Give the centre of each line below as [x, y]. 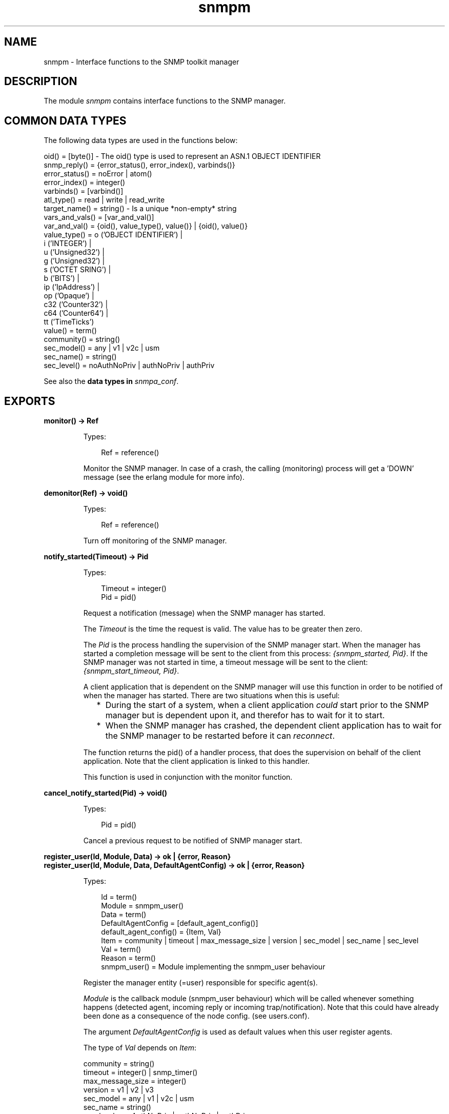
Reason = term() [128, 958]
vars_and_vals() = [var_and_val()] [99, 217]
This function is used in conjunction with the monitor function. [188, 777]
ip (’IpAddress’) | [72, 287]
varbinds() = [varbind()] [84, 191]
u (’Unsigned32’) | [74, 252]
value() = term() [70, 331]
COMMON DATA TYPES [65, 120]
